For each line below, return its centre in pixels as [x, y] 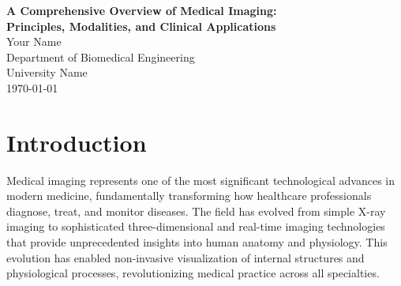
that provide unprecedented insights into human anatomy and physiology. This [197, 242]
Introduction [77, 142]
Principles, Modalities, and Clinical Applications [141, 26]
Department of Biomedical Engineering [101, 56]
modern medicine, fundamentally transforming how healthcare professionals [189, 196]
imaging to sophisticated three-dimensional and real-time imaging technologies [196, 226]
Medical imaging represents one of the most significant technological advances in [200, 180]
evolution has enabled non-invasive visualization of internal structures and [186, 257]
